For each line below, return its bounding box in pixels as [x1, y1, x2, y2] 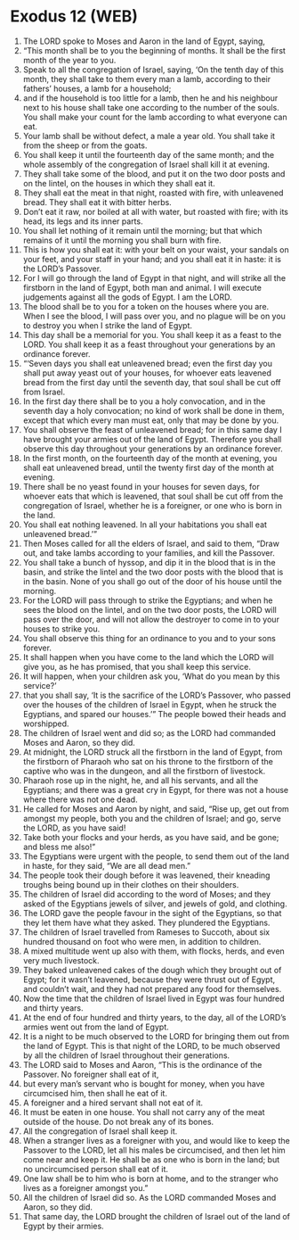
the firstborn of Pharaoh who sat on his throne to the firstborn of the [22, 756, 274, 766]
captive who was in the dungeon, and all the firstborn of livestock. [22, 765, 266, 776]
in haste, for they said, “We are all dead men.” [22, 860, 190, 871]
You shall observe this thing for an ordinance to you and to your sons [22, 632, 277, 643]
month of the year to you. [22, 54, 117, 65]
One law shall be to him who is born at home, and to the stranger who [22, 1173, 279, 1184]
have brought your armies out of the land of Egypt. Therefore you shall [22, 434, 282, 444]
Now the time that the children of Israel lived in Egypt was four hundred [22, 993, 285, 1004]
